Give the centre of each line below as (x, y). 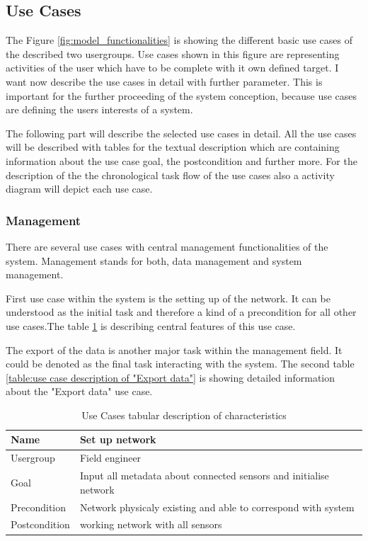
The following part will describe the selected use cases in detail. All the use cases (181, 133)
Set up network (118, 439)
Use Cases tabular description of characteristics (184, 415)
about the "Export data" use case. (79, 391)
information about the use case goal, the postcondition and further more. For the (182, 160)
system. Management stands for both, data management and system (154, 260)
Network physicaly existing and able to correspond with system (217, 507)
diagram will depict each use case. (79, 189)
